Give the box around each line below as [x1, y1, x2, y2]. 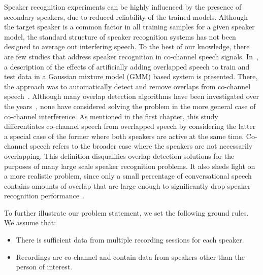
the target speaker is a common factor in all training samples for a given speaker [4, 21, 255, 32]
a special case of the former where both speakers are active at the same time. [4, 130, 244, 141]
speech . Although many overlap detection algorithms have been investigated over [4, 91, 259, 101]
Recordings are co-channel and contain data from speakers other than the [16, 251, 245, 262]
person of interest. [16, 261, 73, 272]
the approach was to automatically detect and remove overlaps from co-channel [4, 81, 251, 91]
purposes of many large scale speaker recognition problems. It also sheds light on [4, 160, 255, 171]
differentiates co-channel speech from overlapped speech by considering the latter [4, 121, 256, 131]
